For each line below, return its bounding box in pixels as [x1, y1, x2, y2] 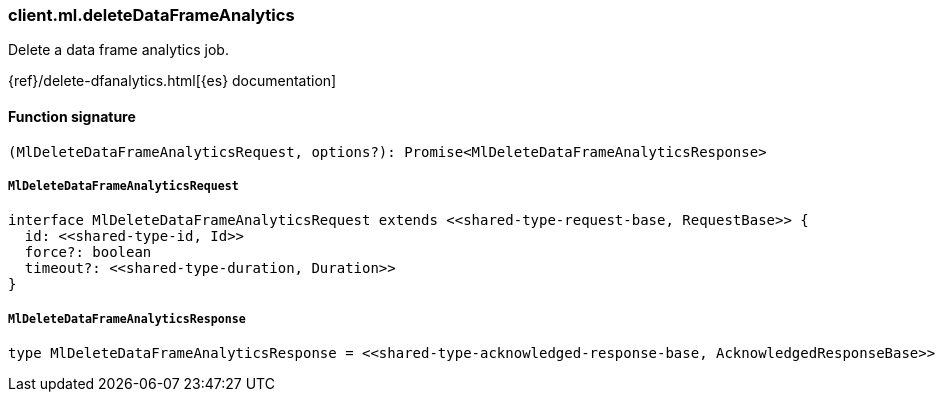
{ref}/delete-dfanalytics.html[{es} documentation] [8, 72, 337, 90]
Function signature [8, 107, 136, 125]
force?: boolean [24, 244, 152, 261]
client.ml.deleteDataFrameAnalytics [8, 5, 295, 25]
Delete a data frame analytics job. [8, 41, 229, 59]
